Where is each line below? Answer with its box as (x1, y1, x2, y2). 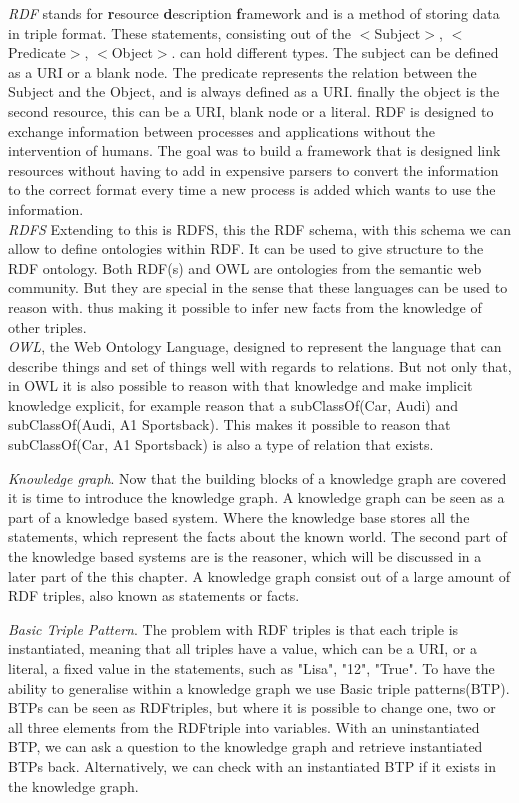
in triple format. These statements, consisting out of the (8, 22, 352, 43)
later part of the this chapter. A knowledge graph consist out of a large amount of (8, 565, 511, 586)
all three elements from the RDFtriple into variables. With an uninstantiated (8, 716, 480, 737)
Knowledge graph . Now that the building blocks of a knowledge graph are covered (8, 467, 507, 488)
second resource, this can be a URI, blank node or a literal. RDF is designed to (8, 100, 494, 121)
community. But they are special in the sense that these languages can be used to (8, 277, 508, 298)
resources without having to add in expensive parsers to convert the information (8, 159, 499, 180)
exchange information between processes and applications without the (8, 120, 435, 141)
